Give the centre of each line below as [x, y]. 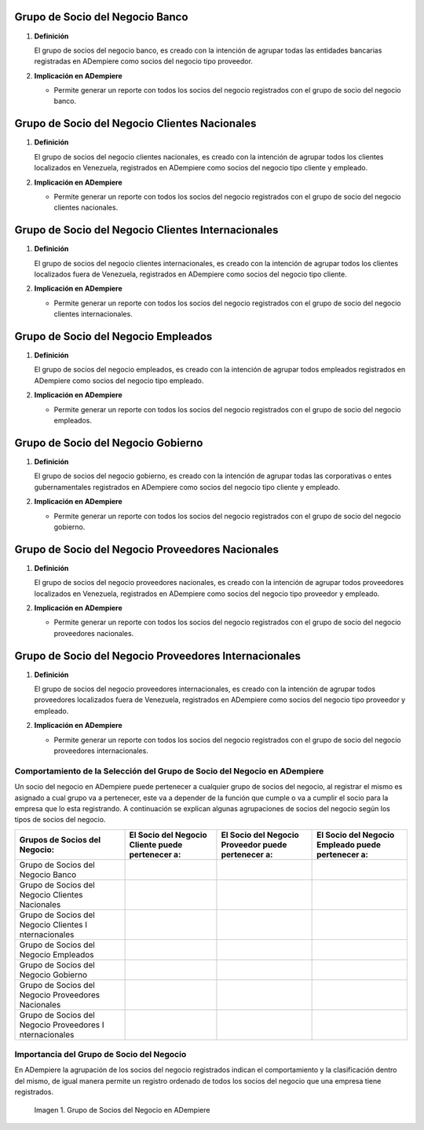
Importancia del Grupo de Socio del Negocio [101, 1055]
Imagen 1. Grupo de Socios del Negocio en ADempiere [122, 1110]
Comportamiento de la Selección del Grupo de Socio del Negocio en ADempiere [169, 771]
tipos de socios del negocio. [60, 820]
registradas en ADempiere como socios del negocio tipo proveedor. [143, 61]
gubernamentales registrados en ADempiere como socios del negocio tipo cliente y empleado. [187, 487]
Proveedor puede [254, 844]
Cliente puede [156, 844]
